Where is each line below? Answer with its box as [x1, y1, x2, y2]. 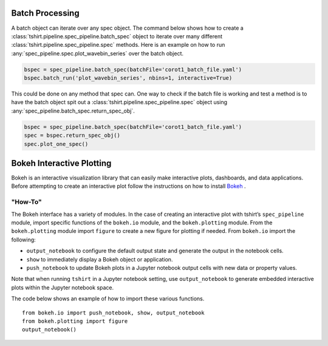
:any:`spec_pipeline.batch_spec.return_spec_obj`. [11, 107, 135, 114]
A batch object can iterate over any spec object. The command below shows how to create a [11, 24, 244, 32]
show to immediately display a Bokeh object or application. [26, 255, 173, 263]
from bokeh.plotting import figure [22, 317, 128, 325]
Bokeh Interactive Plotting [11, 158, 112, 168]
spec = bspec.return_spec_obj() [24, 132, 121, 139]
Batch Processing [11, 8, 80, 18]
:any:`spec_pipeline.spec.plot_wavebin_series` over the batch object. [11, 49, 184, 57]
